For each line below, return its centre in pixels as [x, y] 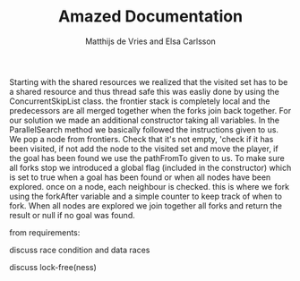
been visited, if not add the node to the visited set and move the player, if [144, 149]
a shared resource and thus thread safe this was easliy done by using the [144, 91]
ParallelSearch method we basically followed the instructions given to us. [144, 129]
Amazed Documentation [150, 17]
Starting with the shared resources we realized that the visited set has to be [149, 81]
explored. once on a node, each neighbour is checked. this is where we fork [149, 186]
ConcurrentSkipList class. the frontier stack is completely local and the [140, 101]
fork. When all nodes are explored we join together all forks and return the [146, 205]
